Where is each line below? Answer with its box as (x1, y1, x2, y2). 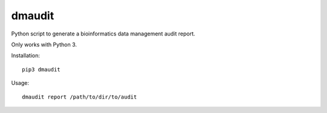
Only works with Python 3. (11, 41, 77, 48)
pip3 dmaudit (22, 66, 61, 73)
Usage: (11, 79, 30, 87)
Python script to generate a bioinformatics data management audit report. (11, 30, 196, 37)
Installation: (11, 52, 41, 60)
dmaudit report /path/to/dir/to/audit (22, 93, 137, 100)
